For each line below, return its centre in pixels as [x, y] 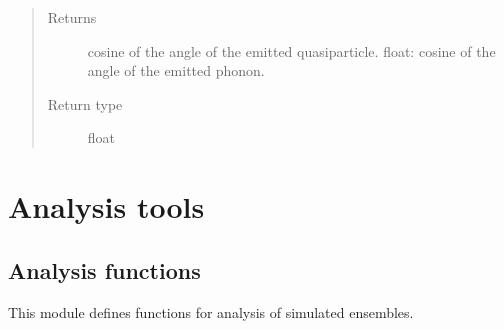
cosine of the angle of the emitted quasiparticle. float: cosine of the [291, 50]
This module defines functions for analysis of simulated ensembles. [211, 311]
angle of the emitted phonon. [176, 70]
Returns [72, 17]
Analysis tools [106, 206]
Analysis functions [104, 269]
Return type [85, 103]
